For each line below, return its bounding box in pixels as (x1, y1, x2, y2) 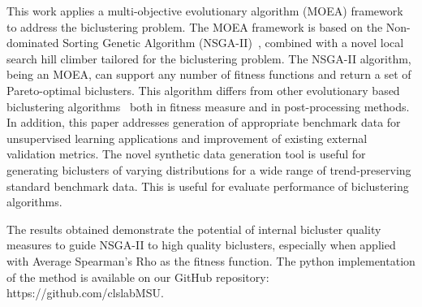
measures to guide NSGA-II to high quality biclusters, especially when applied (6, 236, 396, 253)
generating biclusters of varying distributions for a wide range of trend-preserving (6, 161, 411, 178)
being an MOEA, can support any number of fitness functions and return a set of (6, 66, 411, 83)
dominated (6, 34, 59, 51)
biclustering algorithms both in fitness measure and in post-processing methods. (6, 97, 410, 115)
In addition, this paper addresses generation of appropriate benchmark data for (6, 114, 401, 131)
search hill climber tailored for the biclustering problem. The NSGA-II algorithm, (6, 50, 411, 67)
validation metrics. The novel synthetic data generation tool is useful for (6, 145, 366, 162)
